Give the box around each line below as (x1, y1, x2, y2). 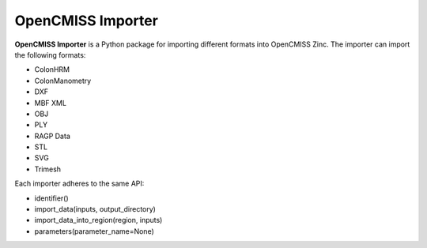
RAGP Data (34, 131, 70, 141)
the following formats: (14, 50, 86, 59)
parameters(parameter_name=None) (34, 226, 154, 236)
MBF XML (34, 98, 67, 107)
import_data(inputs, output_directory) (34, 205, 156, 214)
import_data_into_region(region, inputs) (34, 216, 163, 225)
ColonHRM (34, 65, 70, 74)
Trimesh (34, 164, 62, 174)
